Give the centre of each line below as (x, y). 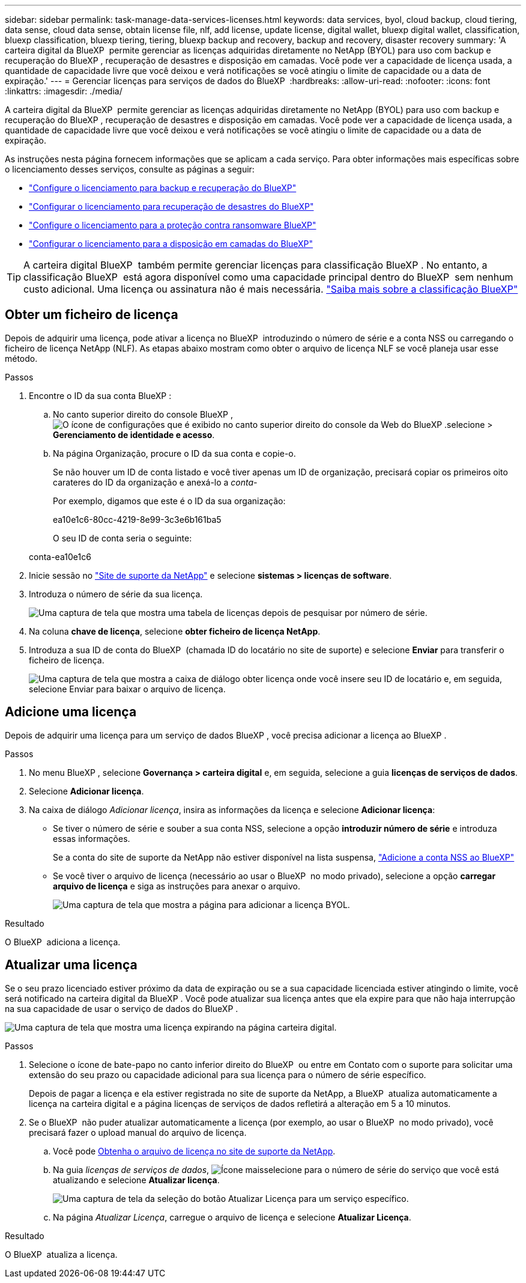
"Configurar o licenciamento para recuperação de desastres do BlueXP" (171, 206)
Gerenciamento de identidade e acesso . (134, 434)
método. (21, 358)
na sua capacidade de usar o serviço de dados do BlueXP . (122, 1008)
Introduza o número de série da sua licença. (116, 594)
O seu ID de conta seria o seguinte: (122, 538)
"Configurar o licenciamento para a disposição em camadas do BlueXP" (171, 244)
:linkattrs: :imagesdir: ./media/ (64, 91)
